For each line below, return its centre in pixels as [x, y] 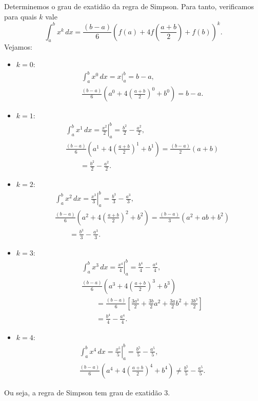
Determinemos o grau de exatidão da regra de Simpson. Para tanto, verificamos [129, 6]
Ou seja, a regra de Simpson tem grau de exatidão [83, 392]
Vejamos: [18, 47]
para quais [21, 16]
